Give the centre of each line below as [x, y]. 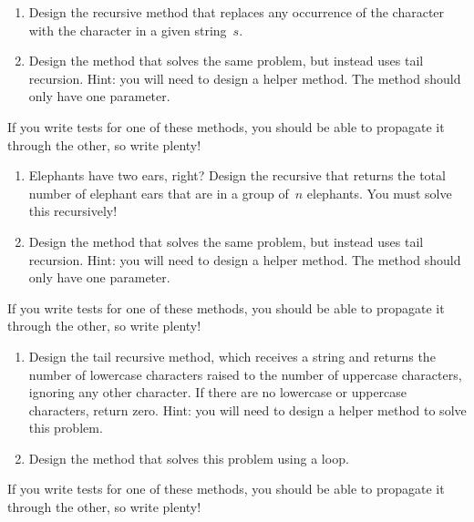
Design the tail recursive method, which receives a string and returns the [232, 356]
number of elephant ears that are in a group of [159, 193]
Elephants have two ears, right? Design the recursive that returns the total [237, 175]
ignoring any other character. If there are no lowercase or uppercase [218, 392]
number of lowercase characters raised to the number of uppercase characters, [245, 374]
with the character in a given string [128, 30]
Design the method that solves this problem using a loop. [189, 458]
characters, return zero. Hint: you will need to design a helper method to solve [247, 409]
